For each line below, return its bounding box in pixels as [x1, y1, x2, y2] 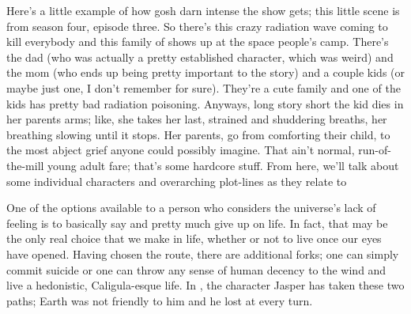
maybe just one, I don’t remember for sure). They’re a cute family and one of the [6, 79, 401, 96]
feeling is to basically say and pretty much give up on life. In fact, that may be [6, 214, 388, 231]
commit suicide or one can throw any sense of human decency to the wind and [6, 261, 386, 278]
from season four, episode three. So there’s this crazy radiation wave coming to [6, 17, 388, 34]
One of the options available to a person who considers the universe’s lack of [6, 199, 376, 216]
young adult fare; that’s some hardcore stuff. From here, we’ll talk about [47, 157, 399, 173]
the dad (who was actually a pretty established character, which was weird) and [6, 48, 394, 65]
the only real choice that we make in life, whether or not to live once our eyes [6, 230, 382, 247]
